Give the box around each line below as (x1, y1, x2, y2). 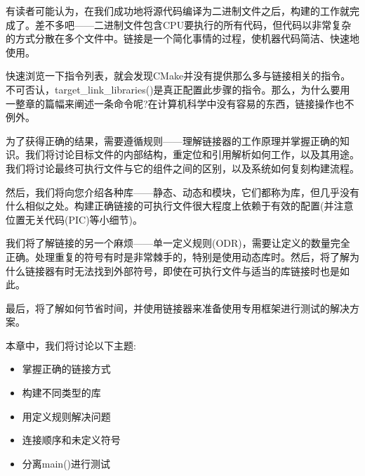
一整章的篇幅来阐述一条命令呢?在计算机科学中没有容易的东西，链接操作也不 (6, 96, 354, 110)
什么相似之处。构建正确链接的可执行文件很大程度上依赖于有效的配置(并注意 (6, 198, 354, 213)
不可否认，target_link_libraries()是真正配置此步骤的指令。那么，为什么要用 (6, 82, 350, 96)
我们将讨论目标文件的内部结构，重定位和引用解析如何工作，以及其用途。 (25, 147, 359, 162)
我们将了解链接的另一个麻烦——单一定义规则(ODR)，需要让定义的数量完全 (6, 236, 350, 250)
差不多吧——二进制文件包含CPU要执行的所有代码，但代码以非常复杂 (34, 17, 352, 32)
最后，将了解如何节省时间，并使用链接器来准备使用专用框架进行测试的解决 (6, 300, 350, 315)
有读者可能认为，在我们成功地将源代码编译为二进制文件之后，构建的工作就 (6, 4, 350, 18)
